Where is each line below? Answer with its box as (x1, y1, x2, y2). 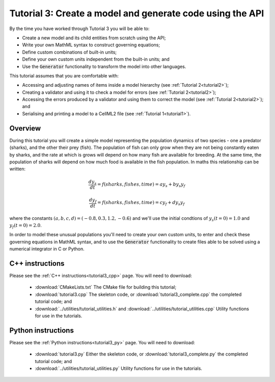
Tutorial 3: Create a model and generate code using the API (9, 8, 264, 19)
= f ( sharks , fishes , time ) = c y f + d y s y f (97, 199, 185, 207)
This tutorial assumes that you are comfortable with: (9, 72, 119, 79)
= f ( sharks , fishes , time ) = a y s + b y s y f (97, 181, 185, 188)
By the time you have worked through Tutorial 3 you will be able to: (9, 26, 150, 32)
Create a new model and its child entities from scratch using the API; (22, 35, 166, 41)
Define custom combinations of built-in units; (22, 49, 117, 55)
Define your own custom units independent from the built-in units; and (22, 56, 170, 62)
